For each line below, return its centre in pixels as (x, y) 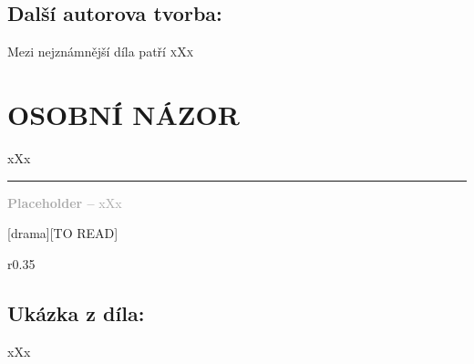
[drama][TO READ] (63, 233)
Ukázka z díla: (76, 312)
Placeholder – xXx (65, 202)
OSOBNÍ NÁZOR (124, 114)
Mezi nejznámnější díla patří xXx (101, 52)
